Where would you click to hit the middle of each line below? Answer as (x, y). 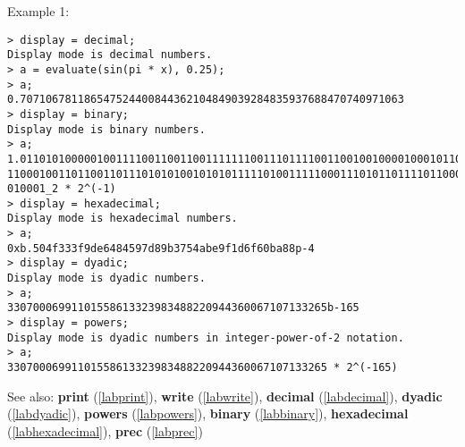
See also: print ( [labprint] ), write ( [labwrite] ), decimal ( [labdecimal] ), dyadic (225, 396)
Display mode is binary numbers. (106, 129)
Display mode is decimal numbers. (110, 55)
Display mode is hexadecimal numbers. (123, 219)
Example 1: (38, 11)
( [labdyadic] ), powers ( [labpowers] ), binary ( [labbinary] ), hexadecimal (208, 413)
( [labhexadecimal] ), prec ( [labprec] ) (105, 430)
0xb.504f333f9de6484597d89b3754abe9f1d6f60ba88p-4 (161, 248)
